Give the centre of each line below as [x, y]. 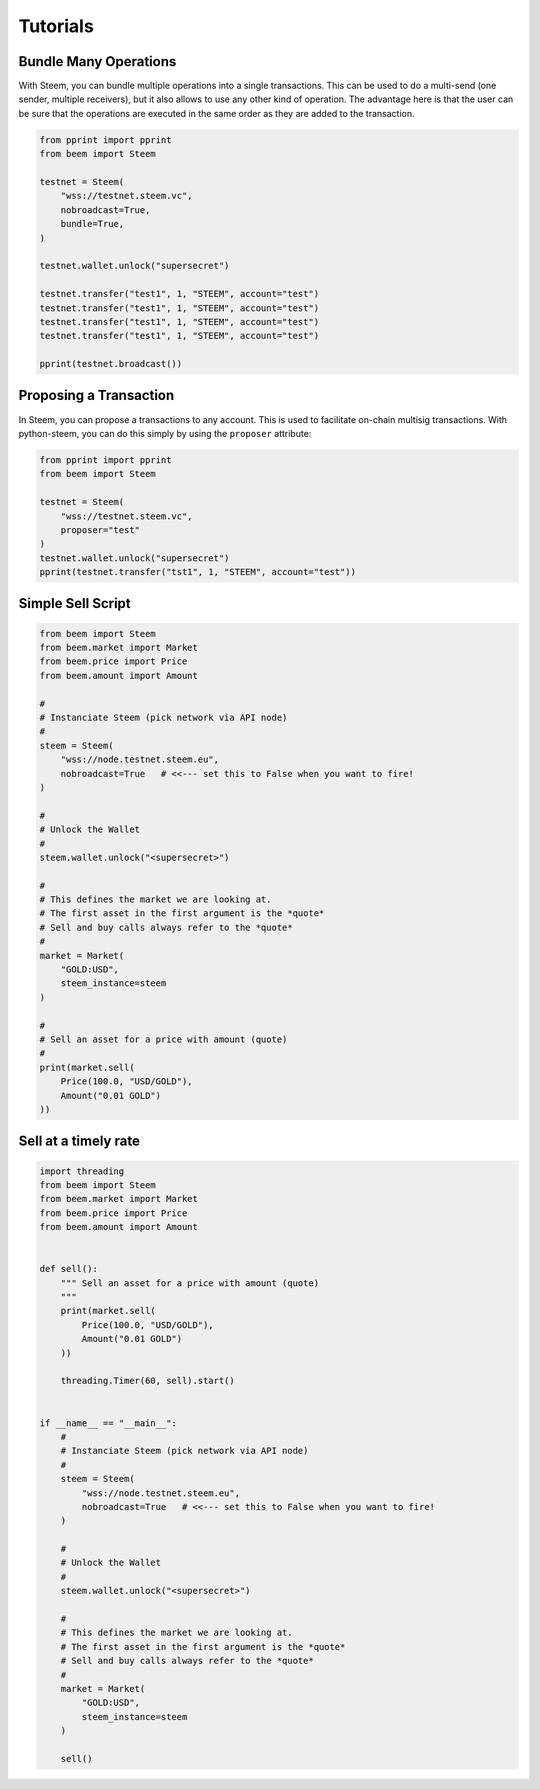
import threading [82, 1171]
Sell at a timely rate [79, 1141]
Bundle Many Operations [97, 61]
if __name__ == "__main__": [108, 1423]
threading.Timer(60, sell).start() [147, 1381]
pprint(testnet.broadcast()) [111, 364]
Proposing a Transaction [96, 395]
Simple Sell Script [75, 603]
